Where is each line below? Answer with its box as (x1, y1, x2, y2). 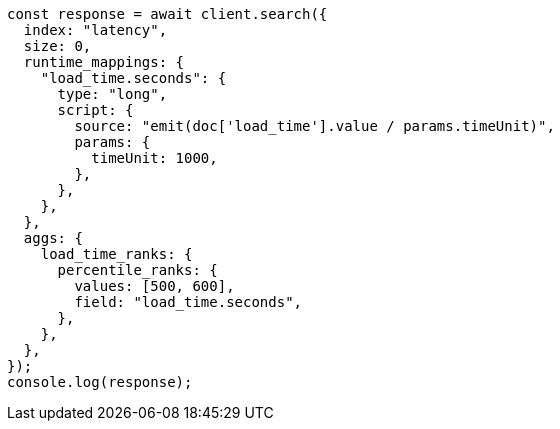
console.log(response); (7, 374, 193, 390)
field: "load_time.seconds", (74, 294, 303, 310)
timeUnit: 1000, (91, 150, 218, 166)
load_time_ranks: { (40, 246, 193, 262)
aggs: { (23, 230, 83, 246)
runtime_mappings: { (23, 54, 185, 70)
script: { (57, 102, 134, 118)
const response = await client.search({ (7, 6, 328, 22)
